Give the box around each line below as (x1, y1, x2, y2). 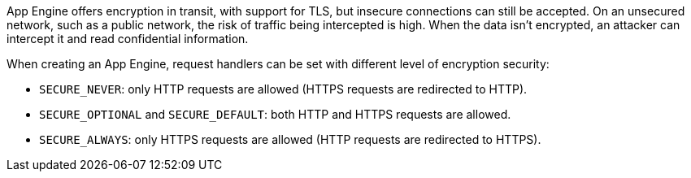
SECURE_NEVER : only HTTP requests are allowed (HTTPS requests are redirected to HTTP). (39, 82, 528, 96)
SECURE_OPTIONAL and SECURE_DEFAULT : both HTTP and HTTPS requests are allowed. (39, 107, 511, 121)
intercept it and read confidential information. (7, 32, 249, 46)
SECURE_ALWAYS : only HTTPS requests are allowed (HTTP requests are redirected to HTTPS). (39, 132, 541, 146)
